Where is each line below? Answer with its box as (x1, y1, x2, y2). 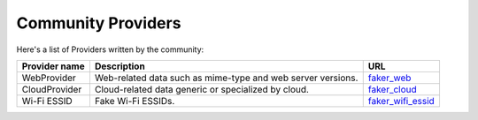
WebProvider (21, 71, 77, 84)
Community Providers (16, 13, 181, 33)
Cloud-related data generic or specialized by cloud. (94, 83, 310, 95)
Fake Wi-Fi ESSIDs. (94, 94, 175, 107)
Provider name (21, 60, 85, 72)
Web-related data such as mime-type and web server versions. (94, 71, 358, 84)
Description (94, 60, 145, 72)
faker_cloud (367, 83, 418, 95)
